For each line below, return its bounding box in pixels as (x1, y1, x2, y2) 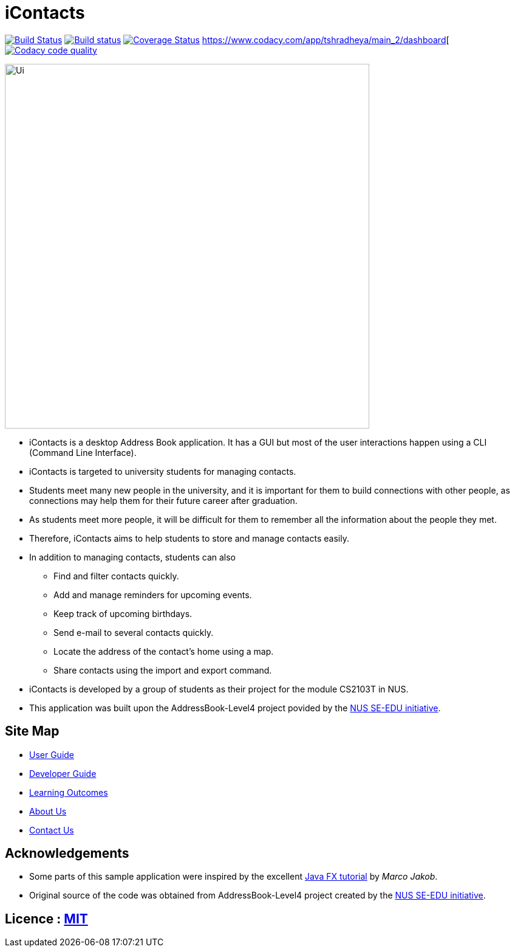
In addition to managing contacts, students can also (29, 551, 236, 562)
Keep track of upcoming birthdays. (53, 608, 193, 619)
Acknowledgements (5, 846, 129, 861)
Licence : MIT (5, 911, 88, 926)
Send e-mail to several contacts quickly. (53, 627, 214, 638)
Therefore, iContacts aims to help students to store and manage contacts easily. (29, 533, 349, 543)
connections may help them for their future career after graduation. (29, 495, 298, 506)
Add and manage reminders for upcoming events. (53, 589, 252, 600)
